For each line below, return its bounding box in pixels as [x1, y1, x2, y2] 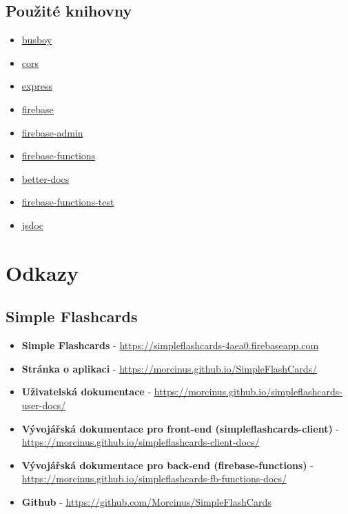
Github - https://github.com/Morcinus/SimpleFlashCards [21, 494, 272, 508]
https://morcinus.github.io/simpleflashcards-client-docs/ [21, 435, 260, 449]
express [21, 79, 52, 93]
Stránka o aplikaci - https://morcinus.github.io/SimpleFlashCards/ [21, 361, 318, 375]
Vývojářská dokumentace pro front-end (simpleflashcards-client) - [21, 421, 340, 435]
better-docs [21, 171, 70, 186]
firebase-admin [21, 125, 83, 139]
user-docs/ [21, 397, 66, 412]
